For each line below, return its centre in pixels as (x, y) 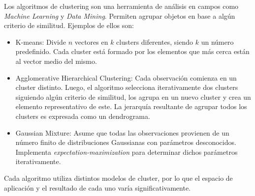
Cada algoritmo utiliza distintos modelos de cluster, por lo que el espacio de (118, 178)
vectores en (91, 42)
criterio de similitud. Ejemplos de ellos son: (69, 25)
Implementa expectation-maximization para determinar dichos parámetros (127, 152)
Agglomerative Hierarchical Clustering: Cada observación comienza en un (126, 77)
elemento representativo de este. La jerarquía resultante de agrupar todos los (131, 106)
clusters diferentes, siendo (155, 42)
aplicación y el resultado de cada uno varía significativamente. (97, 187)
